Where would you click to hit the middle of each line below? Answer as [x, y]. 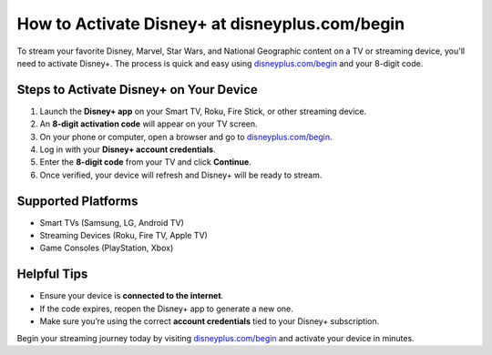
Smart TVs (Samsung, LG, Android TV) [112, 222]
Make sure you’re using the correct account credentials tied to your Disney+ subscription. [210, 321]
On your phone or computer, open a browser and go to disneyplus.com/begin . [186, 137]
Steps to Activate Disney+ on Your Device [138, 90]
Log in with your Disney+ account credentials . [128, 149]
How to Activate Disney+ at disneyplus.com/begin [211, 24]
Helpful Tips [52, 274]
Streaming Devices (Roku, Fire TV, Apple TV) [124, 236]
